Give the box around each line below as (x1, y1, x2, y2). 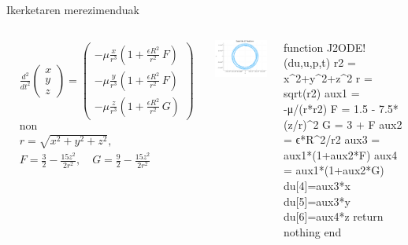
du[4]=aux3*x (284, 177, 351, 193)
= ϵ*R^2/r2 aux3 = (284, 131, 380, 148)
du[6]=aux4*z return (284, 208, 384, 225)
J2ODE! (326, 38, 366, 55)
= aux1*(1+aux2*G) (284, 162, 384, 178)
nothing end (284, 223, 342, 240)
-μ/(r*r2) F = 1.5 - (284, 100, 376, 116)
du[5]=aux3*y (284, 192, 351, 209)
